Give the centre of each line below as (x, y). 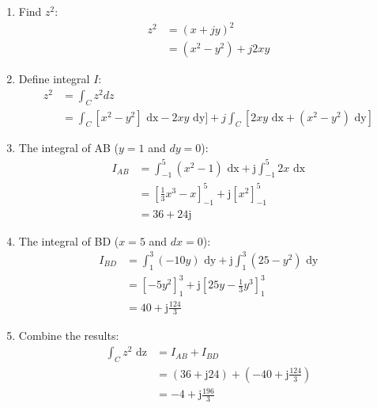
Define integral (54, 79)
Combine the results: (69, 336)
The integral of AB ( (69, 148)
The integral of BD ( (69, 240)
